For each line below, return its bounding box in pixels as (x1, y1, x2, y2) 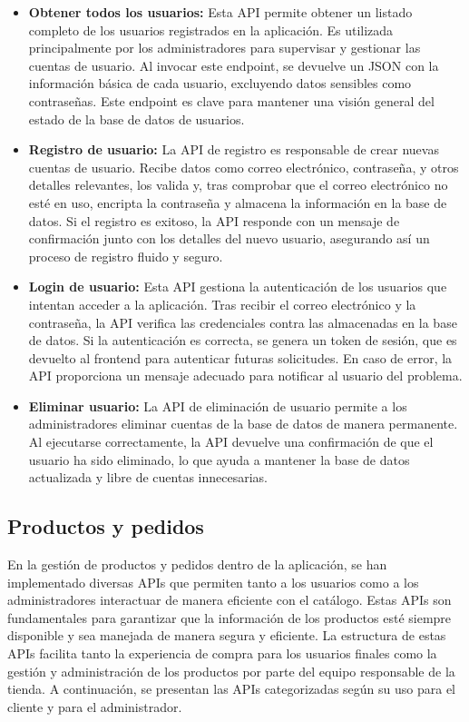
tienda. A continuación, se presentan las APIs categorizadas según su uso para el (7, 679, 456, 698)
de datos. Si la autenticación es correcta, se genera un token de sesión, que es (28, 331, 457, 350)
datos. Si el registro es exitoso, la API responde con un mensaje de (28, 211, 400, 230)
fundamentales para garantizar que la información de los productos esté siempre (7, 608, 452, 627)
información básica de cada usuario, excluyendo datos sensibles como (28, 74, 412, 93)
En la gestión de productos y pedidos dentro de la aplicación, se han (7, 555, 387, 574)
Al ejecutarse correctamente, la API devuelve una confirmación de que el (28, 432, 434, 451)
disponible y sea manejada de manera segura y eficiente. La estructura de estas (7, 626, 446, 645)
